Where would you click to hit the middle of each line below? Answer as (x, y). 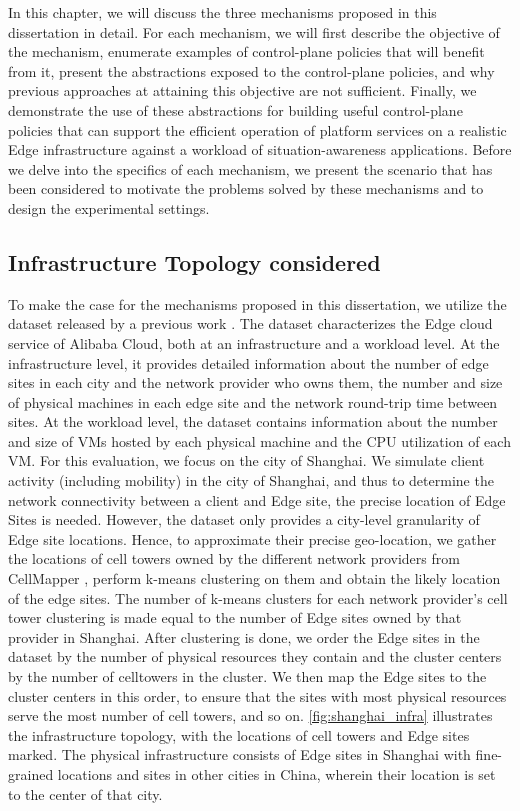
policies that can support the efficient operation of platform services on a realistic (257, 129)
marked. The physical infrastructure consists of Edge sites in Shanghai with (239, 754)
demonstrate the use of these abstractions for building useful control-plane (235, 109)
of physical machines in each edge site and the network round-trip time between (253, 401)
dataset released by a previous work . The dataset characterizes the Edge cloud (250, 323)
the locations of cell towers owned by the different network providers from (234, 558)
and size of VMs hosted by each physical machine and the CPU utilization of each (259, 440)
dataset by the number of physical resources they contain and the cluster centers (255, 656)
